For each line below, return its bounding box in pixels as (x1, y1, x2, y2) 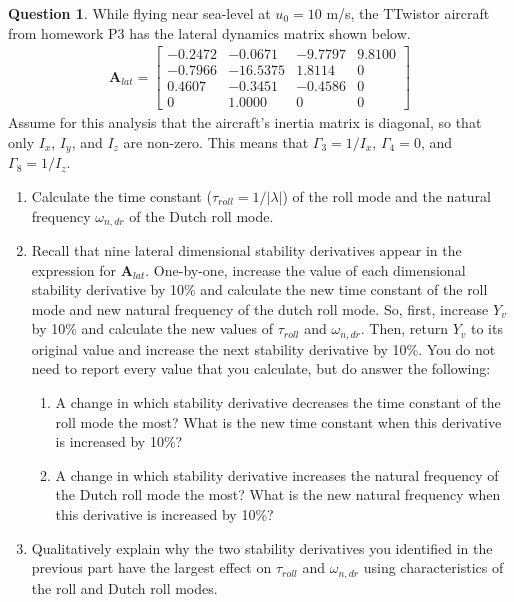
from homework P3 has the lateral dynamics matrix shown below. (8, 22, 411, 43)
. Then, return (360, 318, 448, 339)
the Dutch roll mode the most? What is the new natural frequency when (55, 484, 501, 505)
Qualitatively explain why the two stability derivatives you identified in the (31, 537, 493, 558)
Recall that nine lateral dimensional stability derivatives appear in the (31, 240, 462, 261)
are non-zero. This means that (123, 131, 309, 152)
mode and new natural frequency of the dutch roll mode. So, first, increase (31, 298, 489, 319)
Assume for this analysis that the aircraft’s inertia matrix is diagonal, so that (8, 112, 482, 133)
